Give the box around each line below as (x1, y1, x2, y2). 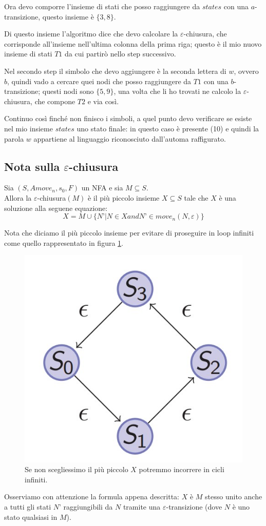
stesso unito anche (205, 491, 262, 502)
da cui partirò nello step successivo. (64, 48, 176, 59)
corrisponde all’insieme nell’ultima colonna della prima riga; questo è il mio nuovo (4, 38, 262, 49)
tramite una (123, 501, 161, 512)
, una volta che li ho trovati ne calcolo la (113, 86, 241, 96)
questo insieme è (42, 11, 94, 22)
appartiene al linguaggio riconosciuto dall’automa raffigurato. (33, 133, 226, 144)
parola (4, 133, 24, 144)
